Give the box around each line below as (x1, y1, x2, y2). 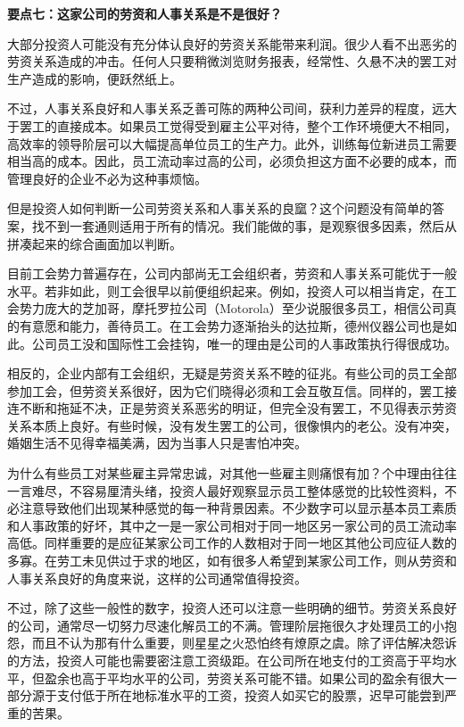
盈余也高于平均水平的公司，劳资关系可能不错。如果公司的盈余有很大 (44, 668, 444, 687)
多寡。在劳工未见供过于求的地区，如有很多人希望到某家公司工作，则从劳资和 (7, 551, 457, 570)
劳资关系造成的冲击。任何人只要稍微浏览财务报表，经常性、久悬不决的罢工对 (7, 52, 457, 70)
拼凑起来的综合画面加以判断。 (7, 234, 182, 252)
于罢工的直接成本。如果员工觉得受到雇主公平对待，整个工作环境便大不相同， (7, 116, 457, 135)
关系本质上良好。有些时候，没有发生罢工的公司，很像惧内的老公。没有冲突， (7, 416, 457, 434)
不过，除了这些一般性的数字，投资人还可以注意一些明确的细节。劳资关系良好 (7, 599, 457, 617)
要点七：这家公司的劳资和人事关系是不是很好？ (7, 4, 282, 22)
